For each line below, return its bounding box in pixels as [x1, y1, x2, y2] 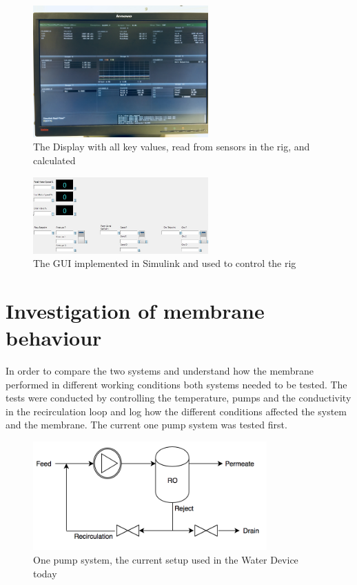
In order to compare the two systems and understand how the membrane [6, 364, 314, 377]
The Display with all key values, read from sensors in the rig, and [33, 139, 310, 154]
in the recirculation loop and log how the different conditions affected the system [6, 404, 347, 418]
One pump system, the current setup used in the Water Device [33, 552, 298, 566]
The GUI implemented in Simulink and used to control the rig [33, 256, 296, 270]
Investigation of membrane [6, 296, 265, 324]
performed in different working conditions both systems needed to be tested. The [6, 377, 347, 391]
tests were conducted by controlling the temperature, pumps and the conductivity [6, 390, 351, 405]
